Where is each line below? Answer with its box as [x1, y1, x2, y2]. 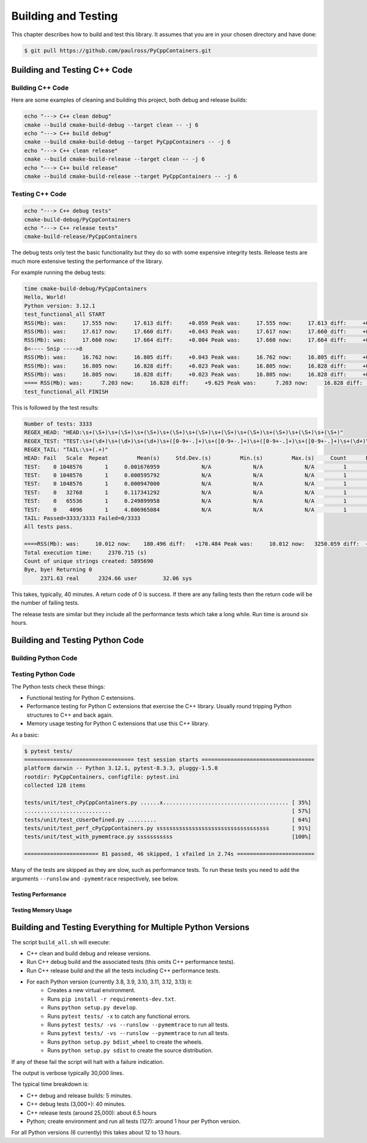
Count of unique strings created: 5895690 [24, 557, 154, 564]
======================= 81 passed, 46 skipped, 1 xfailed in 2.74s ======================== [24, 851, 315, 858]
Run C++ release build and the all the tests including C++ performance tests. [26, 966, 220, 974]
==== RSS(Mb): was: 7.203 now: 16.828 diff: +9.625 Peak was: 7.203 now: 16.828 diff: [24, 380, 363, 386]
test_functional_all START [24, 311, 105, 318]
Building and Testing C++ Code [11, 64, 133, 75]
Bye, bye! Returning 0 [24, 566, 92, 573]
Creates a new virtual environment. [47, 987, 136, 994]
